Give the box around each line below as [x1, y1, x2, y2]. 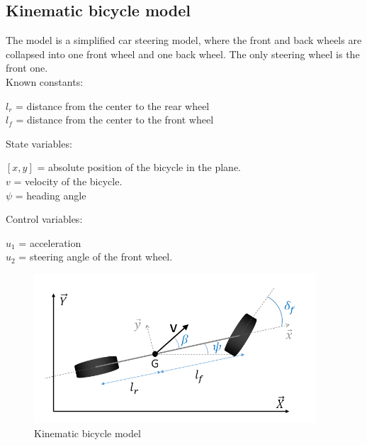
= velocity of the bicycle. [13, 173, 123, 188]
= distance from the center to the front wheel [16, 112, 214, 127]
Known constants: [6, 74, 84, 89]
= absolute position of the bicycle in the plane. [37, 160, 242, 175]
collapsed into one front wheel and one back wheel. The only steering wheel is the [6, 46, 360, 61]
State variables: [6, 136, 72, 150]
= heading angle [15, 187, 86, 202]
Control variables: [6, 211, 83, 226]
